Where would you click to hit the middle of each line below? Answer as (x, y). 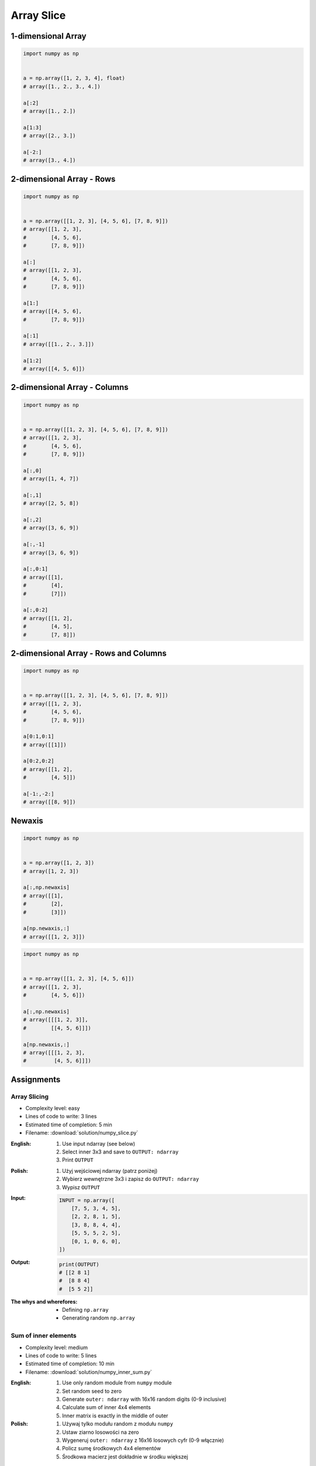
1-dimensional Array (49, 36)
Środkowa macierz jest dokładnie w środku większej (125, 1457)
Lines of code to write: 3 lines (61, 1117)
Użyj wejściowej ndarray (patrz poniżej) (110, 1170)
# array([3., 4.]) (49, 160)
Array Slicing (30, 1097)
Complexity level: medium (56, 1347)
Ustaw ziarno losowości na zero (101, 1432)
